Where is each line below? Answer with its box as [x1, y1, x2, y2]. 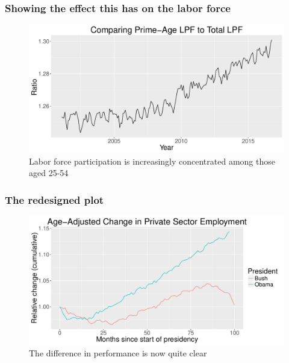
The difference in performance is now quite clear [29, 346, 207, 359]
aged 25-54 [29, 166, 69, 179]
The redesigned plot [5, 192, 104, 207]
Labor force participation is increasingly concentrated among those [29, 154, 275, 167]
